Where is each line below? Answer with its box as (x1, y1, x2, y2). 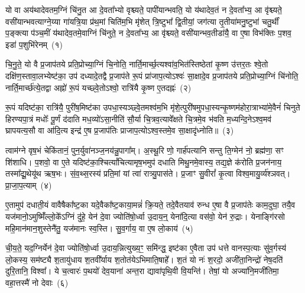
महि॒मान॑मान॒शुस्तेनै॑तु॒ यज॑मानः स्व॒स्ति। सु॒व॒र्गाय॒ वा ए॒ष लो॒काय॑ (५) (5, 222, 193, 234)
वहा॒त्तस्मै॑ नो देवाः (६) (5, 276, 69, 288)
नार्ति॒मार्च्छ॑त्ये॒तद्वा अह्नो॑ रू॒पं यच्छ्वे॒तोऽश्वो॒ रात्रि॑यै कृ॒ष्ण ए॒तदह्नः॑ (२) (5, 81, 192, 93)
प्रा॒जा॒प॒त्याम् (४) (5, 178, 52, 191)
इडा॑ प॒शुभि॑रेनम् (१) (5, 38, 63, 50)
